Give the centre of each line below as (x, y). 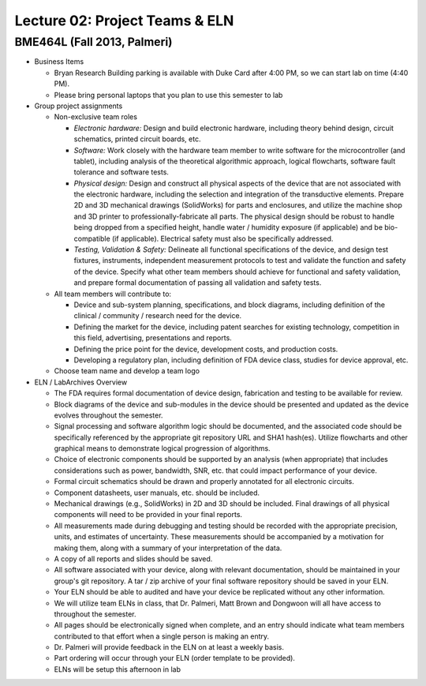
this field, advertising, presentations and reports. (153, 338)
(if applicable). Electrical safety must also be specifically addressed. (222, 238)
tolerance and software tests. (121, 172)
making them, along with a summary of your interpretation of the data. (168, 548)
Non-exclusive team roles (96, 117)
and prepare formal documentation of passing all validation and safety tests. (198, 283)
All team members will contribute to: (113, 294)
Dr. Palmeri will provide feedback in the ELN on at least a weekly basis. (169, 647)
